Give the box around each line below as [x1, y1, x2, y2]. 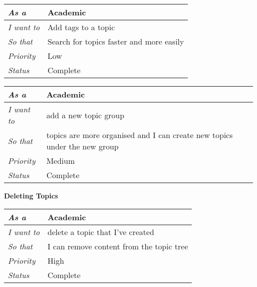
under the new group [46, 141, 119, 152]
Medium [46, 155, 75, 166]
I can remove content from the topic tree [47, 240, 188, 252]
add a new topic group [46, 109, 125, 121]
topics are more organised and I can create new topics [46, 129, 233, 141]
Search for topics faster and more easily [47, 36, 184, 47]
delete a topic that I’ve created [47, 226, 154, 238]
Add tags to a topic [47, 21, 115, 33]
